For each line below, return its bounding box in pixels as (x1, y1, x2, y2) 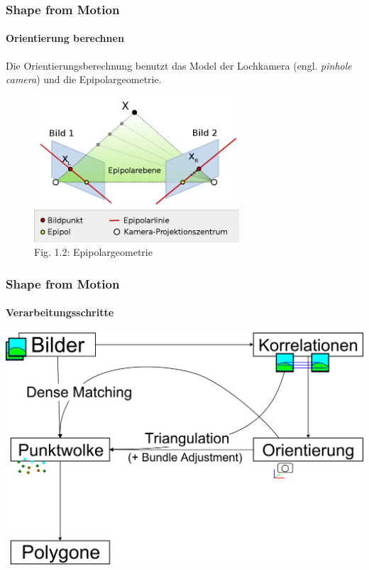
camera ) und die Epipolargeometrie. (6, 72, 162, 87)
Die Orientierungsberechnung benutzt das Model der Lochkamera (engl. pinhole (6, 58, 352, 72)
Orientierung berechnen (6, 31, 124, 45)
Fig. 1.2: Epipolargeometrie (34, 244, 153, 259)
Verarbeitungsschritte (6, 305, 114, 320)
